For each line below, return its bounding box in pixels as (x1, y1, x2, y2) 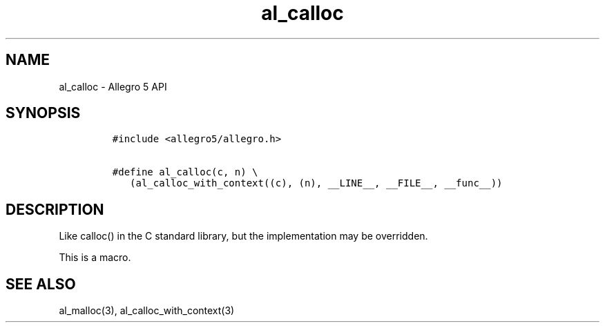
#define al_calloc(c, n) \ (112, 166, 258, 178)
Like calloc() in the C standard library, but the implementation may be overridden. (59, 230, 428, 242)
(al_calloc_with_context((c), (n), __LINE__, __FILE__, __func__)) (130, 177, 503, 189)
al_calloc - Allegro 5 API (59, 80, 167, 93)
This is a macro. (59, 251, 131, 264)
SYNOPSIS (6, 104, 81, 122)
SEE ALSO (6, 275, 76, 293)
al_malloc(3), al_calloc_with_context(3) (59, 305, 235, 317)
